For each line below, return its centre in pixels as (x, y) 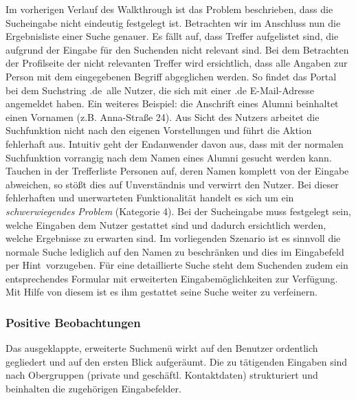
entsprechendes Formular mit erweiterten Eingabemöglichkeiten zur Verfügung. (172, 278)
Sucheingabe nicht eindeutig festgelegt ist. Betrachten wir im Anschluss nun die (173, 22)
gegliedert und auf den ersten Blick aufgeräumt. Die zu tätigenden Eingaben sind (177, 361)
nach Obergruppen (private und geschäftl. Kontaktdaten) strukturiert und (162, 375)
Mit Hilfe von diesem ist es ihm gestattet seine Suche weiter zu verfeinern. (162, 292)
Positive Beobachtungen (73, 322)
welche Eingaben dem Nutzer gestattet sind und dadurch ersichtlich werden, (166, 224)
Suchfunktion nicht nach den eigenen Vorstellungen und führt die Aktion (159, 130)
